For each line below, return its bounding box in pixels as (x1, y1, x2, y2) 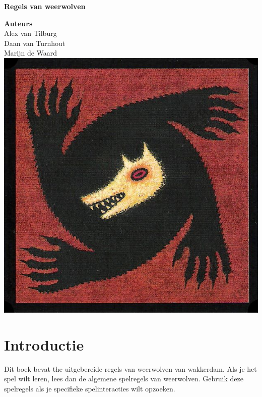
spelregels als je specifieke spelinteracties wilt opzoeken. (4, 383, 175, 393)
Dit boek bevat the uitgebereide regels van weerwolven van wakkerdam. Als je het (4, 363, 257, 374)
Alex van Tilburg (4, 28, 57, 38)
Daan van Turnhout (4, 37, 65, 48)
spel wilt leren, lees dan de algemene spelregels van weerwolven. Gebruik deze (4, 373, 243, 384)
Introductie (4, 334, 84, 355)
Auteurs (4, 18, 33, 28)
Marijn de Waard (4, 47, 57, 58)
